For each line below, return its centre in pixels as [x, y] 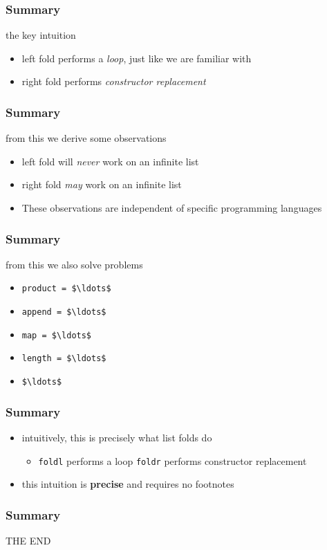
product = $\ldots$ [66, 289]
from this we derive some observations [86, 138]
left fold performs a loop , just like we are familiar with [137, 58]
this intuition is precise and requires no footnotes [128, 484]
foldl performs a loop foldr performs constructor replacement [172, 460]
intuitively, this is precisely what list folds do [117, 437]
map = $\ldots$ [57, 335]
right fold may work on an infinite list [102, 184]
